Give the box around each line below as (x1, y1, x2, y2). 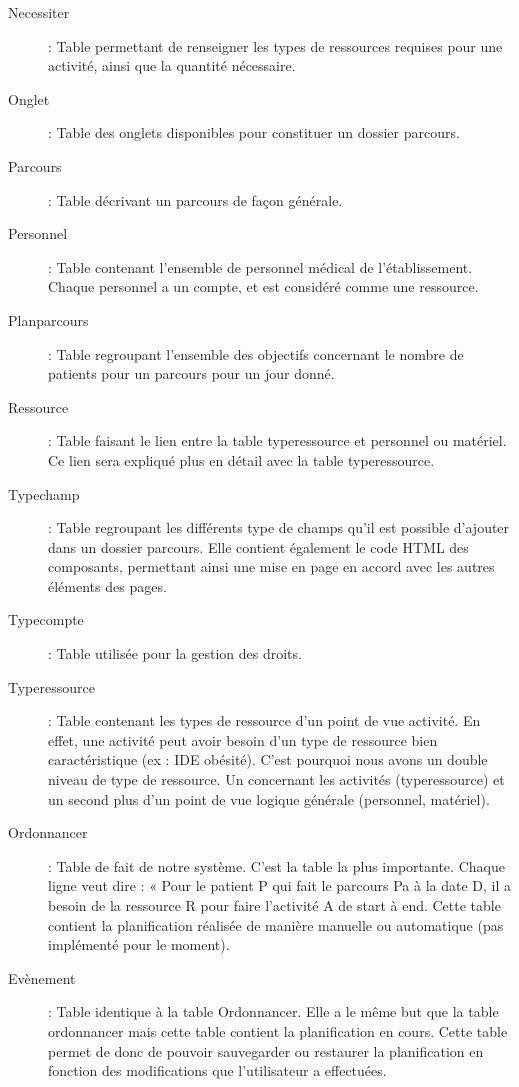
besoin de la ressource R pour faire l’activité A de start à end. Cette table (48, 895, 501, 915)
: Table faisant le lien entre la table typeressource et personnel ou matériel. (48, 430, 507, 451)
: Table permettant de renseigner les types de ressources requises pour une (48, 35, 503, 56)
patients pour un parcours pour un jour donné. (48, 363, 335, 384)
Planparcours (8, 309, 89, 330)
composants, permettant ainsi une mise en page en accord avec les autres (48, 556, 495, 577)
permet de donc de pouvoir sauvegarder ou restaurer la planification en (48, 1040, 484, 1061)
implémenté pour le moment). (48, 934, 230, 955)
